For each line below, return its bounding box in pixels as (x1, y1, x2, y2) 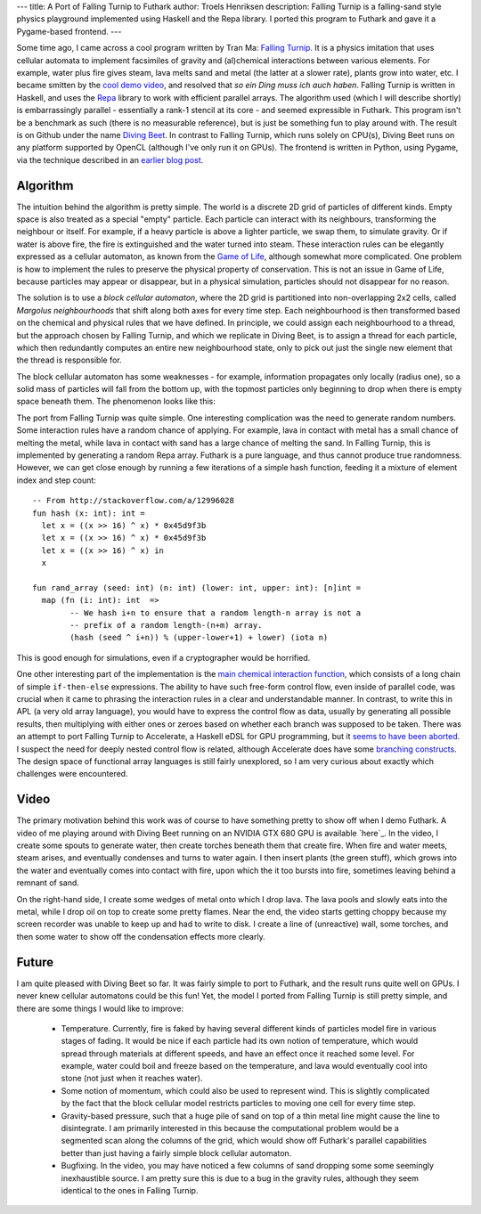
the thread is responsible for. (16, 354, 122, 365)
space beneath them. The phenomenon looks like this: (16, 396, 216, 407)
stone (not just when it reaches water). (61, 1073, 203, 1084)
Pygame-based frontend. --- (16, 26, 122, 37)
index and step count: (16, 475, 97, 485)
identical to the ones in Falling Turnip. (61, 1185, 199, 1195)
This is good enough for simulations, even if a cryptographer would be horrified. (16, 652, 311, 663)
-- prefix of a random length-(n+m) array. (69, 620, 263, 631)
